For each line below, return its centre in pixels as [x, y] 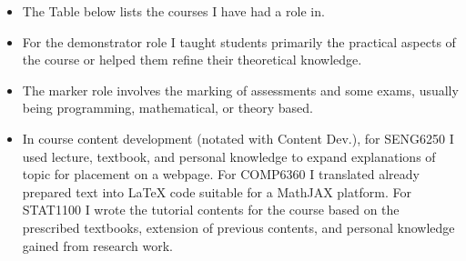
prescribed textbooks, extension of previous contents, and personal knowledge [238, 227]
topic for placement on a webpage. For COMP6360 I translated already [221, 174]
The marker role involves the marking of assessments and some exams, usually [240, 90]
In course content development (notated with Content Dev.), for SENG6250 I [238, 138]
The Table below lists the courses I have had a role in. [173, 11]
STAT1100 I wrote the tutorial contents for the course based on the [211, 210]
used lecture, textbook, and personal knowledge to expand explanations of [229, 156]
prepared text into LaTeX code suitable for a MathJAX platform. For [217, 191]
